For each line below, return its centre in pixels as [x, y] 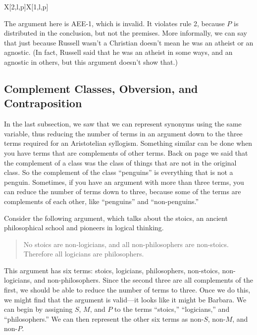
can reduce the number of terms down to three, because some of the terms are [123, 191]
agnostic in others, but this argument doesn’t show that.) [91, 62]
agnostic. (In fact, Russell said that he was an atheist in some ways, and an [118, 52]
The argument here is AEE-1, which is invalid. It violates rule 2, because [114, 23]
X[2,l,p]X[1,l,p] [26, 6]
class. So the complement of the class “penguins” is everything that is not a [119, 172]
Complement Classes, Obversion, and [101, 88]
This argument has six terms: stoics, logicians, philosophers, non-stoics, [112, 270]
